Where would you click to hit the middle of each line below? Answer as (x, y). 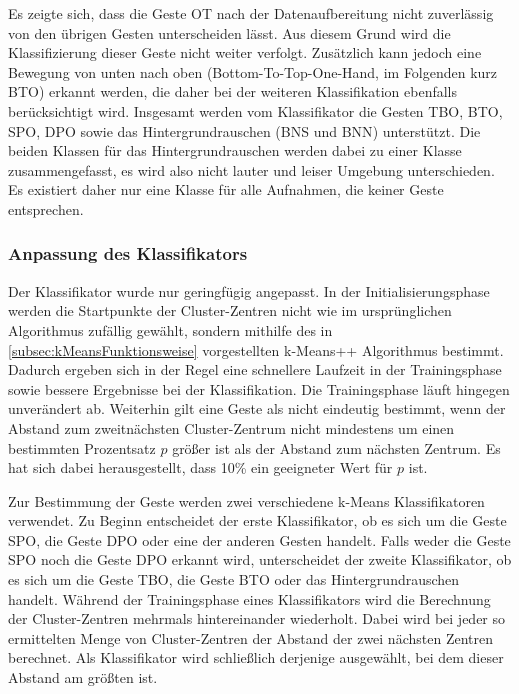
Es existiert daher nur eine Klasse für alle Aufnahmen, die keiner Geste (226, 189)
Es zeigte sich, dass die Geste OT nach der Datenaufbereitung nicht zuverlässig (251, 13)
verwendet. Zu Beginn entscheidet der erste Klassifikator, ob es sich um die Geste (257, 520)
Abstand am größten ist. (83, 677)
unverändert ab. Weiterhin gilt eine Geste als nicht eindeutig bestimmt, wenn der (257, 408)
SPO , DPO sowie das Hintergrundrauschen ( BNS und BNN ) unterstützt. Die (244, 130)
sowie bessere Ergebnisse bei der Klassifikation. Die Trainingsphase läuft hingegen (259, 388)
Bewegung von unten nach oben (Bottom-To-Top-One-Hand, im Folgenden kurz (253, 71)
